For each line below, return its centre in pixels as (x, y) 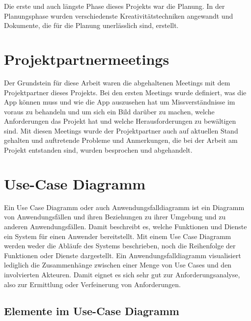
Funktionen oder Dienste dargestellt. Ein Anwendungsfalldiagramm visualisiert (123, 255)
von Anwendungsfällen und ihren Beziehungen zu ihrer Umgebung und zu (115, 217)
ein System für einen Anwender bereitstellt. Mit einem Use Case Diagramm (118, 236)
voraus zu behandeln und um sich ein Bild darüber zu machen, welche (109, 111)
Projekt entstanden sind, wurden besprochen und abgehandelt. (98, 150)
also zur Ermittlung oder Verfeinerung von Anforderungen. (92, 284)
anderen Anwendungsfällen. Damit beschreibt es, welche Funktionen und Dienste (125, 226)
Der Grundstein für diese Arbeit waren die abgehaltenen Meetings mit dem (117, 82)
